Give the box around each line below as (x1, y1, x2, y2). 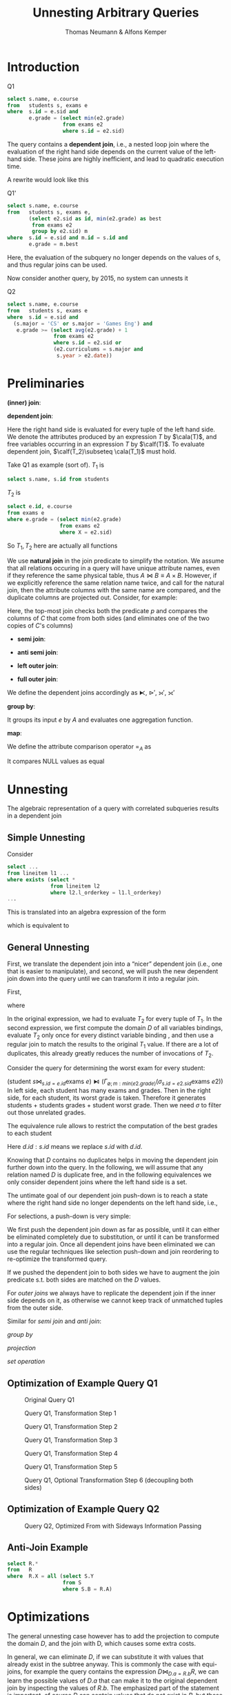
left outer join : (17, 662, 59, 670)
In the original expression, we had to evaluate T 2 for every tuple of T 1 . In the (7, 1015, 223, 1024)
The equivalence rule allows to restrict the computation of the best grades (7, 1122, 218, 1130)
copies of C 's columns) (7, 621, 74, 630)
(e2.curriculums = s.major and (53, 346, 143, 353)
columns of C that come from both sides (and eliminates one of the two (7, 614, 210, 622)
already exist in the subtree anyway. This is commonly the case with (7, 1660, 201, 1668)
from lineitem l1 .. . (7, 870, 70, 877)
